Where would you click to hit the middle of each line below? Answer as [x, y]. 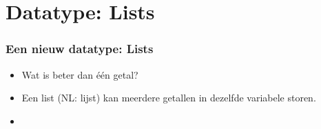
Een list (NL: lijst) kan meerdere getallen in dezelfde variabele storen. [169, 98]
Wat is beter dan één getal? [80, 74]
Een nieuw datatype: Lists [80, 49]
